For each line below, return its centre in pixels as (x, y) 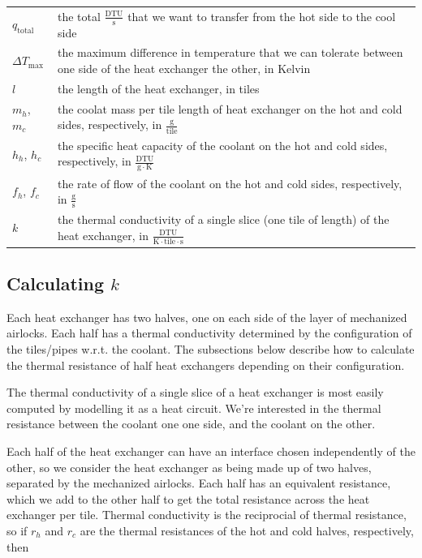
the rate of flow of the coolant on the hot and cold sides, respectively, (230, 183)
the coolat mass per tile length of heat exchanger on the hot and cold (230, 108)
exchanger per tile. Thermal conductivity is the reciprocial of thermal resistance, (207, 515)
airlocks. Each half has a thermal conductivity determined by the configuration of (209, 333)
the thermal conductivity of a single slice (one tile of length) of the (223, 219)
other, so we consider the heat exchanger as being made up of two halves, (189, 467)
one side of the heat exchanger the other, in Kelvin (184, 69)
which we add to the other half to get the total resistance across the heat (188, 498)
